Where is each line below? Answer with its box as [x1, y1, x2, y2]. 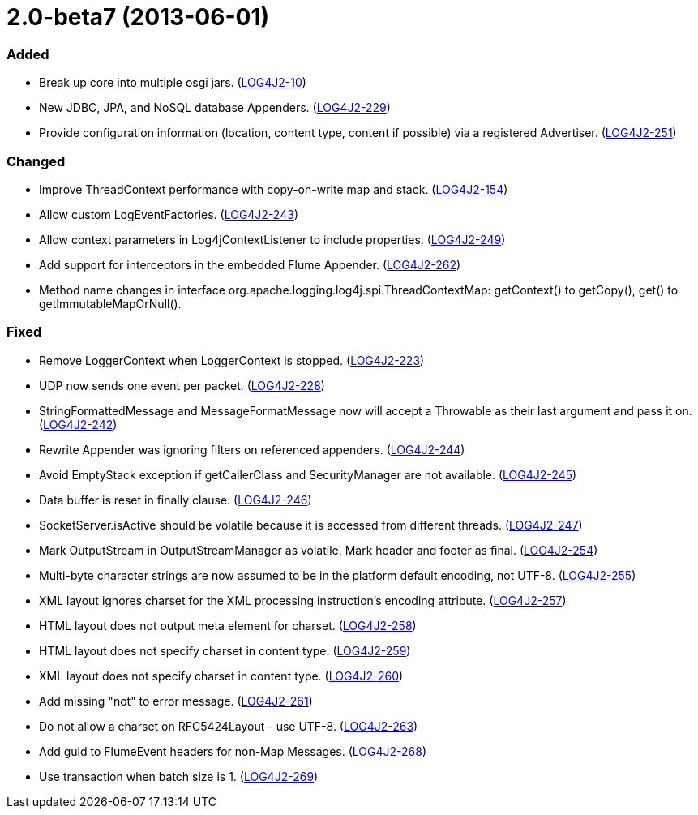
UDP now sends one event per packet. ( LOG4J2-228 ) [39, 378, 325, 392]
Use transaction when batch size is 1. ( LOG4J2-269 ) [39, 769, 319, 783]
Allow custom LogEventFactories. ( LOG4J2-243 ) [39, 207, 298, 221]
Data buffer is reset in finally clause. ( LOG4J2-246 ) [39, 492, 312, 507]
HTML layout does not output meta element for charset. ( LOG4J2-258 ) [39, 618, 417, 633]
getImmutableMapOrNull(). [39, 296, 182, 311]
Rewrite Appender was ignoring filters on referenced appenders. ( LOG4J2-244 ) [39, 442, 465, 457]
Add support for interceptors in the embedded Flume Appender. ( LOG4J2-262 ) [39, 257, 461, 272]
